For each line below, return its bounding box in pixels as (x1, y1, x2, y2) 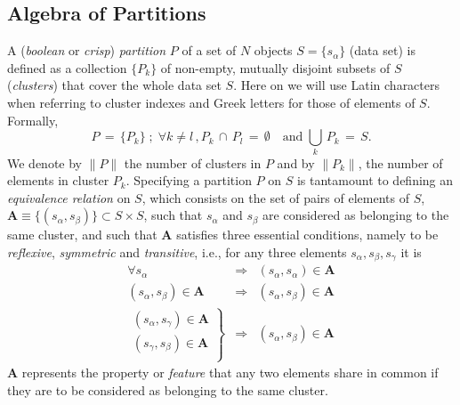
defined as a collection (7, 58, 127, 77)
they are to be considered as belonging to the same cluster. (7, 380, 328, 399)
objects (254, 41, 293, 60)
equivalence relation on (7, 188, 131, 207)
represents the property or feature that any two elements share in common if (21, 363, 439, 382)
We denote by (7, 153, 82, 172)
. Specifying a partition (125, 171, 252, 190)
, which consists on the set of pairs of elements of (141, 188, 409, 207)
